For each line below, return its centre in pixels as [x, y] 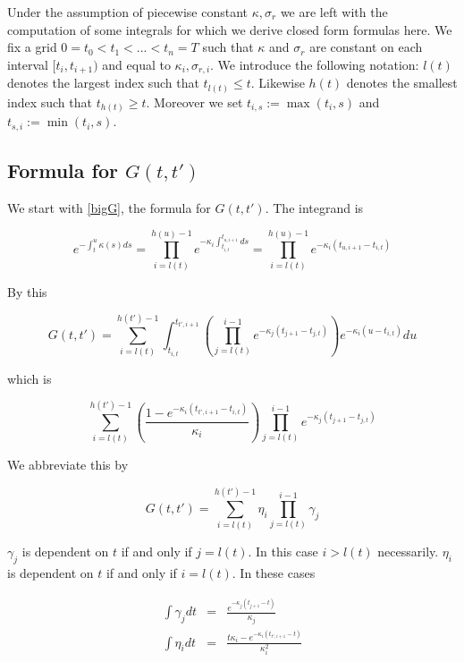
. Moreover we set [194, 102]
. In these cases [274, 572]
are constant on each [366, 47]
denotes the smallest [402, 83]
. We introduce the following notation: [315, 64]
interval [28, 64]
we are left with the [334, 12]
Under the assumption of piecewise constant [128, 12]
